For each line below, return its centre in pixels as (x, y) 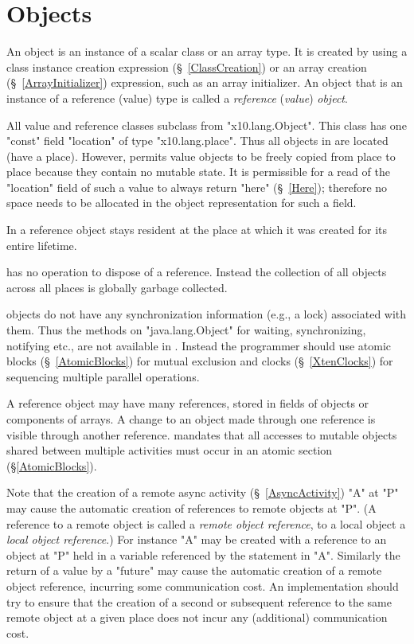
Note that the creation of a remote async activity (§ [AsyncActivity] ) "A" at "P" (203, 492)
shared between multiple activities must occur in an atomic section (170, 450)
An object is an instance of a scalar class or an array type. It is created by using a (207, 51)
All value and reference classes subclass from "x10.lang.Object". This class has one (207, 125)
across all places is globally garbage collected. (117, 287)
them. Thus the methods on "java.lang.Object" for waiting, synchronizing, (186, 330)
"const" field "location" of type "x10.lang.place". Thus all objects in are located (197, 141)
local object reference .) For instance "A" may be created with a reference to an (197, 539)
